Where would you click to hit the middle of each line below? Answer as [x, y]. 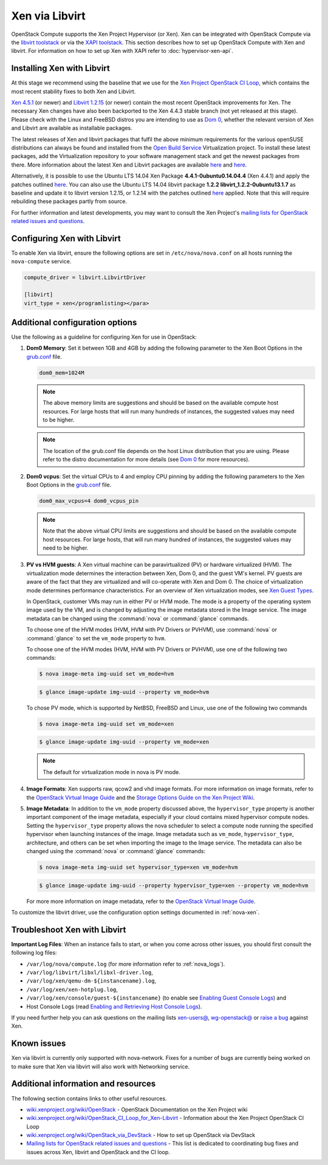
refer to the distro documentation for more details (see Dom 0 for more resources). [146, 460]
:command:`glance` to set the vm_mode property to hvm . [96, 638]
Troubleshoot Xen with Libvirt [69, 929]
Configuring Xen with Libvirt [66, 238]
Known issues [39, 1044]
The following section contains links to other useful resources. [89, 1098]
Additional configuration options [74, 322]
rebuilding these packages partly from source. [69, 201]
